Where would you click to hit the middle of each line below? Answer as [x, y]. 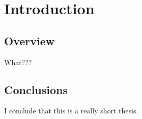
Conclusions [36, 89]
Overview [30, 40]
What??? [18, 62]
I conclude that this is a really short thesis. [71, 111]
